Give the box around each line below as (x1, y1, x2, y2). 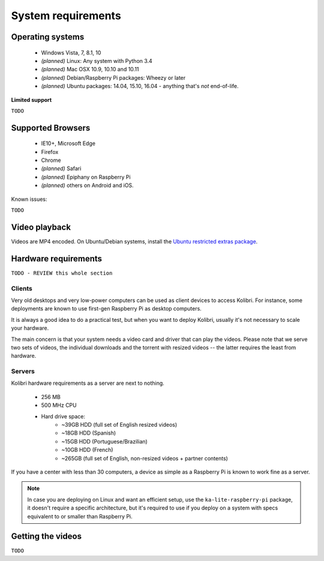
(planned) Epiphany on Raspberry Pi (41, 173, 131, 180)
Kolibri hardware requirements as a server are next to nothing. (11, 379, 164, 387)
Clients (11, 284, 32, 292)
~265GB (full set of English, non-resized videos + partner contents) (61, 454, 228, 462)
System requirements (11, 9, 121, 22)
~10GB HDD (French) (61, 447, 113, 454)
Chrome (41, 156, 61, 164)
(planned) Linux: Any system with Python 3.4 (41, 57, 152, 64)
